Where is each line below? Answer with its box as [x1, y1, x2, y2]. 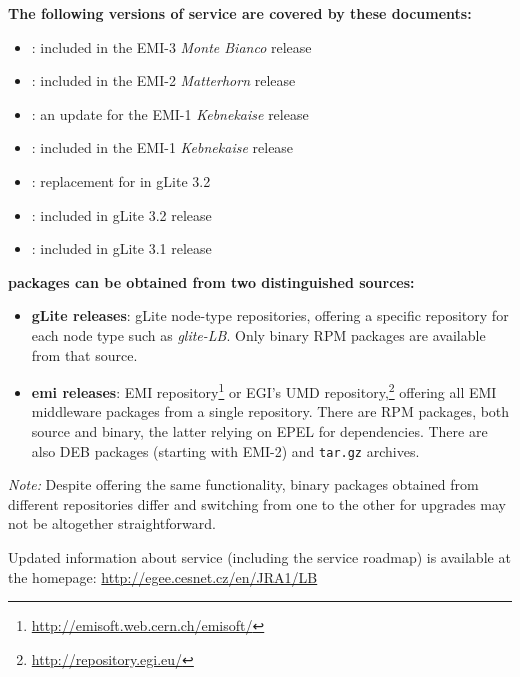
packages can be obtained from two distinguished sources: [8, 271, 415, 292]
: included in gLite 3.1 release [31, 238, 212, 259]
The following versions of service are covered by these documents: [8, 3, 472, 23]
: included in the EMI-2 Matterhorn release [31, 70, 296, 91]
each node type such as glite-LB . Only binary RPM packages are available [31, 324, 486, 345]
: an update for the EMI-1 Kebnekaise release [31, 103, 309, 124]
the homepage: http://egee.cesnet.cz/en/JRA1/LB [8, 566, 318, 587]
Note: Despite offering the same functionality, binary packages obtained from [8, 474, 479, 495]
